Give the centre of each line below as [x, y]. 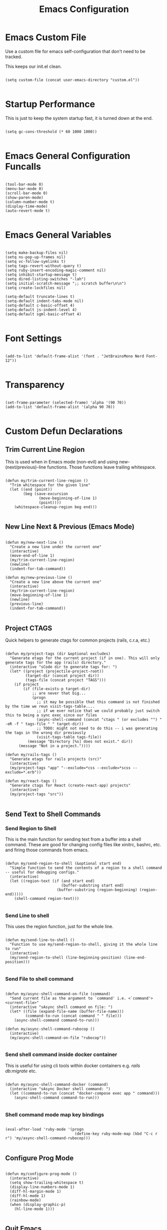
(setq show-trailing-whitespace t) [47, 1182]
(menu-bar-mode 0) [24, 189]
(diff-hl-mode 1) [28, 1196]
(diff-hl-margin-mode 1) [35, 1191]
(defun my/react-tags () [31, 781]
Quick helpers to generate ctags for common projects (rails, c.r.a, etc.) [77, 640]
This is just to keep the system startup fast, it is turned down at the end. [79, 118]
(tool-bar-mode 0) [24, 184]
